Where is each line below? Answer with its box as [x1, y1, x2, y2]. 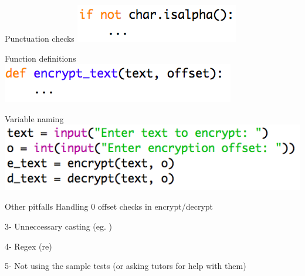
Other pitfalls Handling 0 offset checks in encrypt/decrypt [5, 200, 213, 213]
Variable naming [5, 112, 64, 124]
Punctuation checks [5, 32, 74, 44]
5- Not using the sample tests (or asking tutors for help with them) [5, 260, 246, 272]
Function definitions [5, 52, 76, 64]
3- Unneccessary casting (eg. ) [5, 220, 113, 233]
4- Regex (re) [5, 240, 52, 252]
